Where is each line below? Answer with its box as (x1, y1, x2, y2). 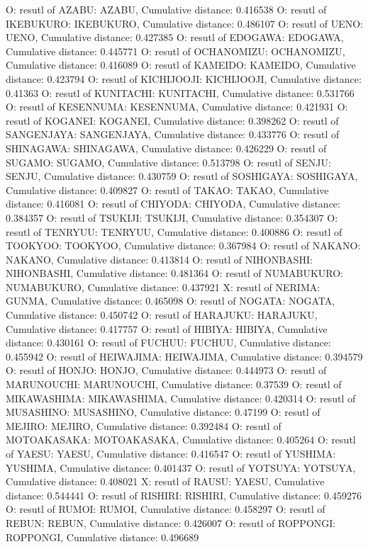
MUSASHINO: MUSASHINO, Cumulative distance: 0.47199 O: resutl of (6, 404, 320, 419)
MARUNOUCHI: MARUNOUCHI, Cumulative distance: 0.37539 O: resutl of (6, 377, 342, 392)
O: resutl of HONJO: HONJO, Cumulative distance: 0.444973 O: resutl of (6, 363, 327, 378)
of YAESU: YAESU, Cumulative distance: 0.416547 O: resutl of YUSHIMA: (6, 446, 336, 460)
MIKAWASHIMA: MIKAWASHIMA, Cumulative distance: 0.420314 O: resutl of (6, 390, 356, 405)
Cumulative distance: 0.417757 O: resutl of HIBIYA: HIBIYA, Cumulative (6, 321, 328, 336)
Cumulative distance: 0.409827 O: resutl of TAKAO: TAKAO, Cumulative (6, 182, 329, 197)
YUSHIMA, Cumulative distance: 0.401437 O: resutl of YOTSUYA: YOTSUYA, (6, 460, 356, 475)
